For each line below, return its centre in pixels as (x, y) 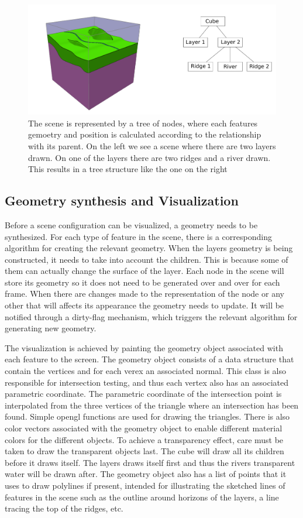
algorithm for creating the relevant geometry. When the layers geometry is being (149, 248)
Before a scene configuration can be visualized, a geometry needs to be (131, 224)
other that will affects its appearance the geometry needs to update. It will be (144, 305)
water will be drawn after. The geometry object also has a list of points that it (146, 474)
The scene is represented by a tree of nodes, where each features (143, 123)
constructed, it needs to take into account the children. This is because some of (147, 259)
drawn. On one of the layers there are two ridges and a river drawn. (149, 157)
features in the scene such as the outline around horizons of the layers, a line (142, 497)
